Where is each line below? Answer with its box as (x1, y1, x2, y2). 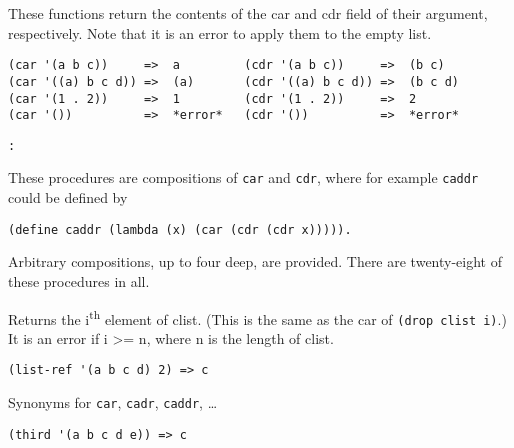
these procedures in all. (8, 270, 150, 291)
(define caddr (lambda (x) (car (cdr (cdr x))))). (8, 222, 352, 237)
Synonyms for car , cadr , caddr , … (8, 392, 218, 413)
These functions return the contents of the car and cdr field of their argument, (8, 3, 488, 23)
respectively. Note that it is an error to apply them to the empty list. (8, 22, 432, 43)
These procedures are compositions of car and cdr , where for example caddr (8, 167, 479, 188)
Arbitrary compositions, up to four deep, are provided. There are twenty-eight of (8, 251, 502, 272)
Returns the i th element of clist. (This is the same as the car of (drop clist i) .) (8, 305, 507, 329)
